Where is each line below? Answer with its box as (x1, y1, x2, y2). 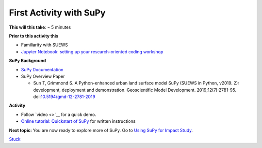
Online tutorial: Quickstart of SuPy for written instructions (21, 118, 136, 124)
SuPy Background (9, 58, 46, 64)
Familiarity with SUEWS (21, 42, 68, 48)
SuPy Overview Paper (21, 73, 65, 79)
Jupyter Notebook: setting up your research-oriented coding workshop (21, 49, 164, 54)
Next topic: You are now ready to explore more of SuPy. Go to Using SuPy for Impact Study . (9, 127, 193, 133)
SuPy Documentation (21, 66, 64, 72)
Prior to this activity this (9, 33, 59, 39)
